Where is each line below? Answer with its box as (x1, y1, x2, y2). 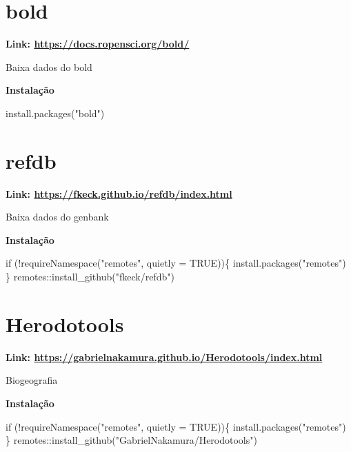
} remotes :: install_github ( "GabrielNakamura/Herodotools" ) (6, 433, 257, 447)
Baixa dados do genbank (6, 209, 109, 224)
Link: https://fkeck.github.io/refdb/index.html (6, 186, 232, 201)
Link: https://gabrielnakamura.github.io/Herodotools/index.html (6, 349, 323, 364)
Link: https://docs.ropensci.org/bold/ (6, 37, 190, 51)
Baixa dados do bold (6, 59, 92, 74)
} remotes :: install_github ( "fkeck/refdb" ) (6, 269, 174, 283)
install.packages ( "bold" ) (6, 105, 105, 120)
